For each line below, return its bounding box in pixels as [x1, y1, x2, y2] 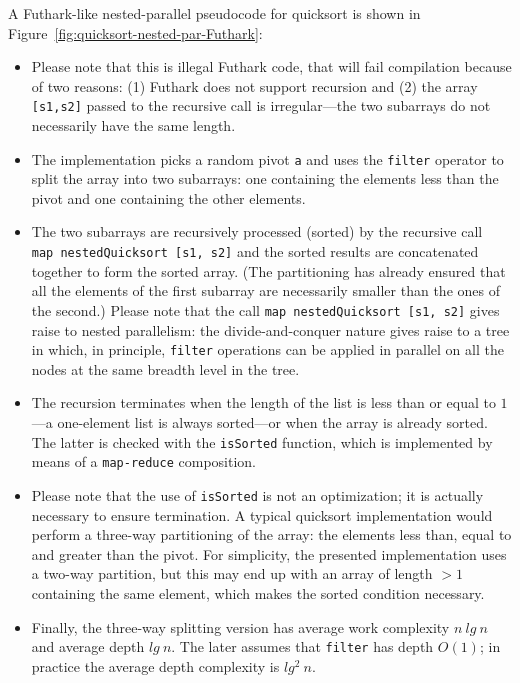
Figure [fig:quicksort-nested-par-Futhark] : [8, 22, 263, 43]
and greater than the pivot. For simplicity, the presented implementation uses [31, 543, 507, 564]
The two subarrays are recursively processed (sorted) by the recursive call [31, 221, 483, 242]
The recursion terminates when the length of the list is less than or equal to [31, 392, 496, 413]
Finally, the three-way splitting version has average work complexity [31, 616, 450, 637]
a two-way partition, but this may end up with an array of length [31, 563, 433, 584]
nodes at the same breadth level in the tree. [31, 358, 300, 379]
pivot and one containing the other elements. [31, 187, 306, 208]
